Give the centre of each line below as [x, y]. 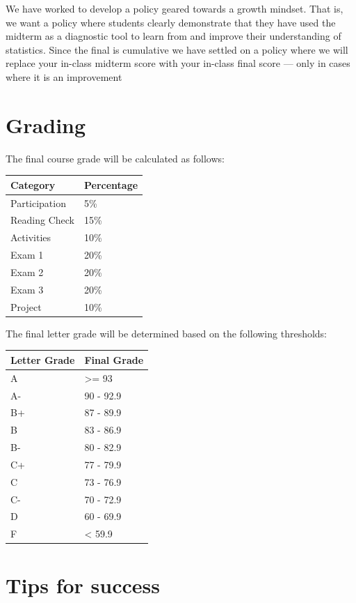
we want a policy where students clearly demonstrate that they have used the [171, 22]
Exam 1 [27, 255]
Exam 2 [27, 272]
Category [33, 184]
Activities [31, 237]
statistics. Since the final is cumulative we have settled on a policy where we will [177, 49]
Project [26, 306]
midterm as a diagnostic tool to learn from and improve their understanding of [173, 36]
